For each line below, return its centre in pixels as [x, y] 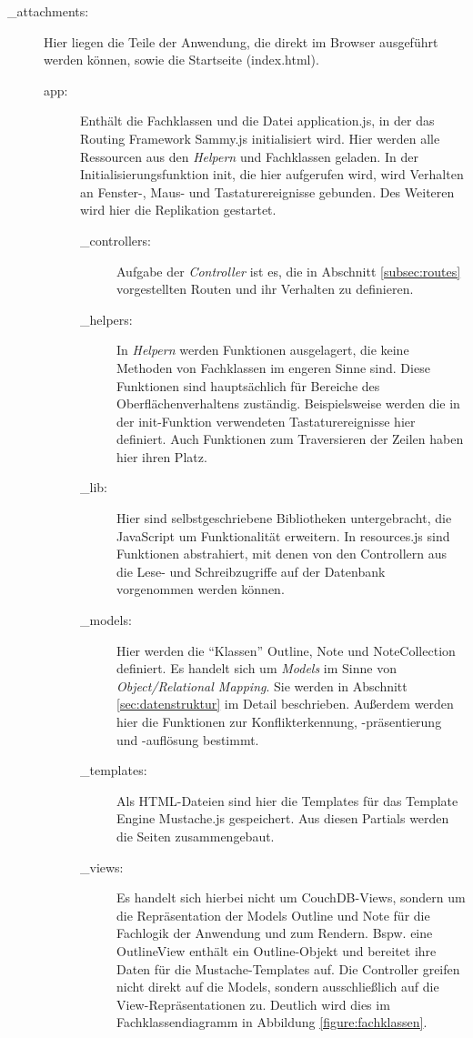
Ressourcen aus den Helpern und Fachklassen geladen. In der [249, 156]
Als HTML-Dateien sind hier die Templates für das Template [287, 800]
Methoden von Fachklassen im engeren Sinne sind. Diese [273, 367]
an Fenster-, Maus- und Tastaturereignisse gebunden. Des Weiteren [267, 191]
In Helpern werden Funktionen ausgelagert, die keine [263, 350]
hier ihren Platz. [162, 456]
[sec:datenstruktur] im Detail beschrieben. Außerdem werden [285, 704]
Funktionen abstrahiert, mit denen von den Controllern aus [282, 554]
